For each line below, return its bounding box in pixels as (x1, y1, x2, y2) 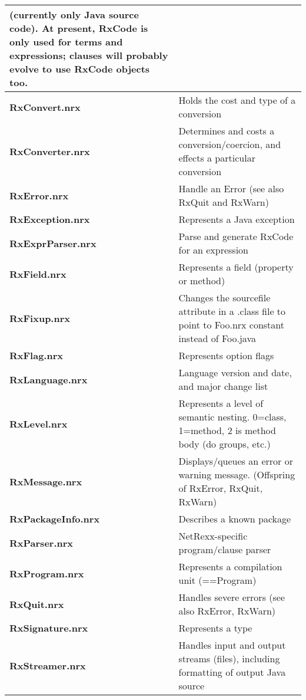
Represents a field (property (178, 260, 294, 274)
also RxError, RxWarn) (178, 604, 276, 617)
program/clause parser (178, 543, 271, 556)
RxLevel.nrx (9, 416, 68, 430)
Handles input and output (178, 638, 286, 652)
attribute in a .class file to (178, 304, 286, 318)
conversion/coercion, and (178, 137, 281, 151)
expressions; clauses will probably (9, 48, 168, 62)
